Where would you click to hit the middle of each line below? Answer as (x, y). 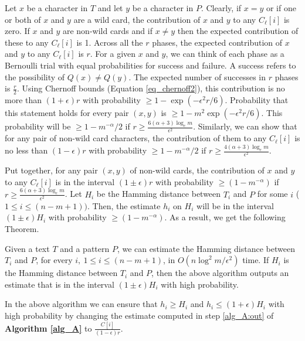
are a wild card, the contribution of (137, 19)
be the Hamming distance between (159, 194)
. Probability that (257, 99)
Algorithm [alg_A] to (48, 328)
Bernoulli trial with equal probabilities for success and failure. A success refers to (150, 65)
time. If (256, 260)
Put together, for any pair (51, 170)
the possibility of (35, 76)
